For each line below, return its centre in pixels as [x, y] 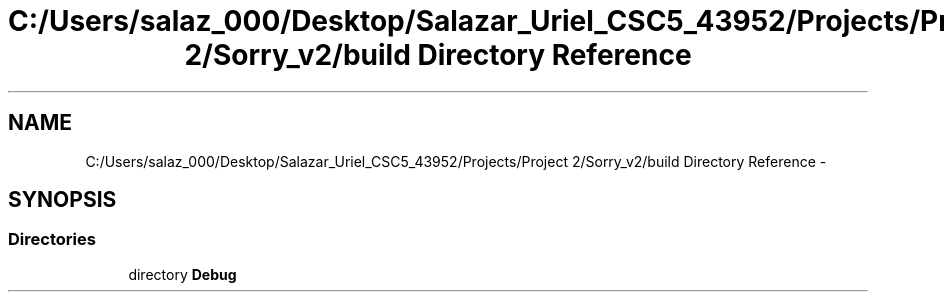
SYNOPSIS [62, 200]
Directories [52, 239]
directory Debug [182, 274]
